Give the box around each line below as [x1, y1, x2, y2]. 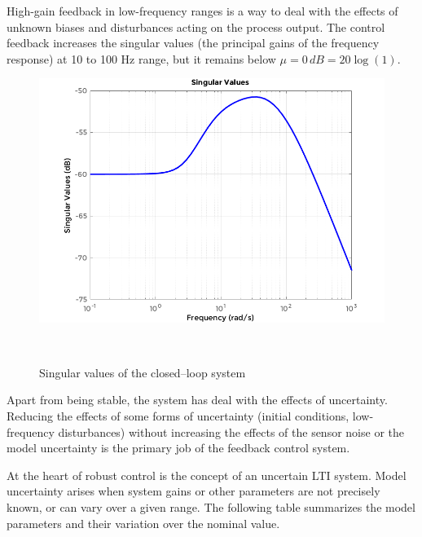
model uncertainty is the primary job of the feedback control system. [7, 439, 350, 456]
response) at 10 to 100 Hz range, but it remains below [7, 50, 276, 67]
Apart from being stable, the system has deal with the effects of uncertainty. [7, 391, 388, 408]
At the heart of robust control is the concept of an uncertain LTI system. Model [7, 466, 407, 483]
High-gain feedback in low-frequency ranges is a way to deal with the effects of [7, 2, 398, 19]
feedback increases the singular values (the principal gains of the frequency [7, 34, 380, 51]
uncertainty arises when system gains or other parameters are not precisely [7, 482, 380, 500]
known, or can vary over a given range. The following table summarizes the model [7, 499, 415, 515]
